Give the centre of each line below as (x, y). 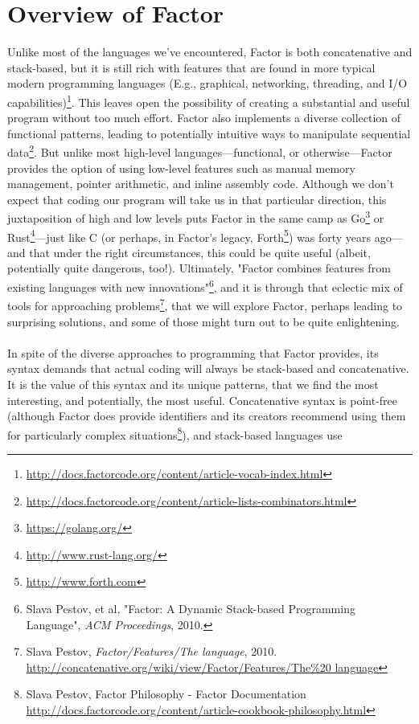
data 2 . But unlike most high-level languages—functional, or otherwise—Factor (200, 151)
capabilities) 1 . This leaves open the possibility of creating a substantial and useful (209, 100)
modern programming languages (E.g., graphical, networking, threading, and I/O (207, 83)
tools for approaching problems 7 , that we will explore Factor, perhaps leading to (205, 304)
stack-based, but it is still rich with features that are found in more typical (191, 67)
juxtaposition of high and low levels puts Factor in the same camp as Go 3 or (196, 217)
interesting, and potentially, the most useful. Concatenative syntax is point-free (203, 400)
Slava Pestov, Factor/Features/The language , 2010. (152, 651)
